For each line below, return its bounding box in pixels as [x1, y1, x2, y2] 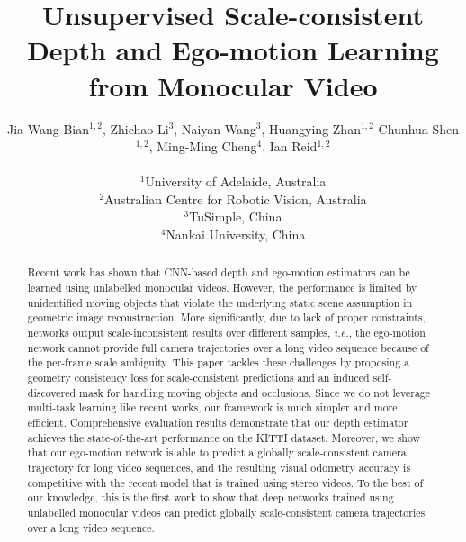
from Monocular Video [88, 67, 378, 104]
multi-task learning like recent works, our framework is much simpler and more [27, 400, 398, 415]
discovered [27, 384, 76, 400]
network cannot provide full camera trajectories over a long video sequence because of [27, 339, 429, 355]
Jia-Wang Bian [6, 119, 89, 138]
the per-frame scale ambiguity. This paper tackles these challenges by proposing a [27, 355, 410, 370]
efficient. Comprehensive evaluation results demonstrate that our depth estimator [27, 415, 408, 430]
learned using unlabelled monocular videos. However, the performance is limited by [27, 280, 417, 295]
